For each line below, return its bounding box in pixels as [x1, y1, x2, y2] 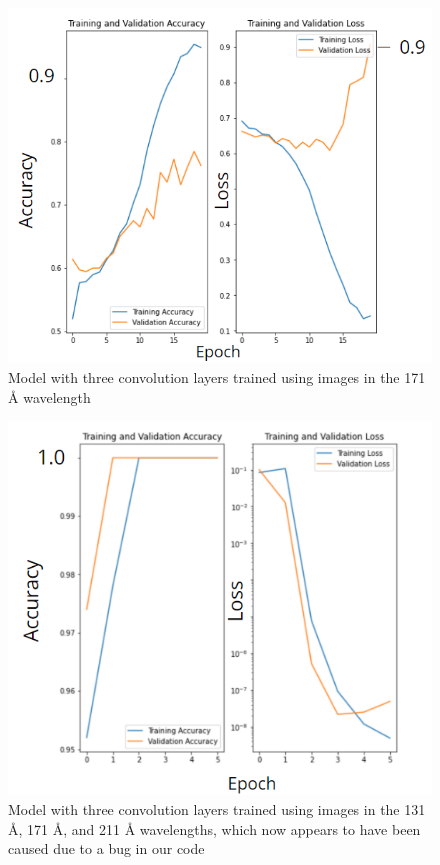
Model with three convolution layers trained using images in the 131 [8, 799, 426, 820]
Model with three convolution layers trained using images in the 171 [8, 366, 426, 387]
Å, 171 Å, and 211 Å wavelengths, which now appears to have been [8, 818, 421, 839]
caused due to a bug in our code [8, 838, 205, 859]
